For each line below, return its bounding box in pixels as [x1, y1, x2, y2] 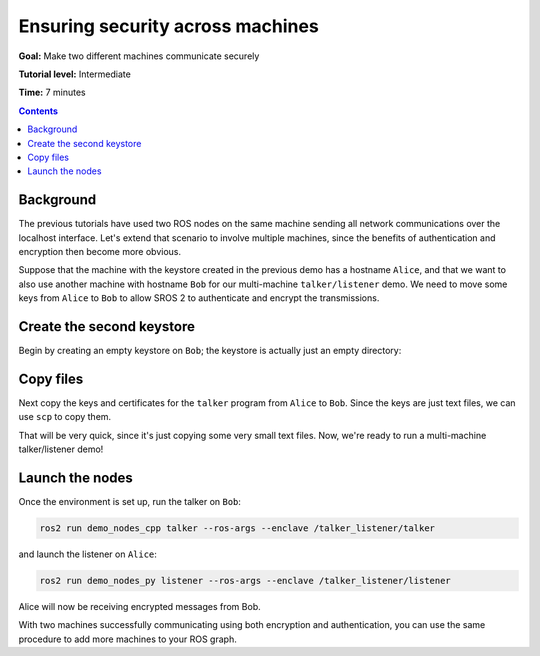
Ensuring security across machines [18, 15, 319, 37]
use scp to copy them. [18, 411, 112, 423]
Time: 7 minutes [18, 86, 86, 99]
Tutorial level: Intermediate [18, 68, 132, 80]
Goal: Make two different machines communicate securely [18, 50, 260, 62]
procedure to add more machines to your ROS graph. [18, 633, 237, 645]
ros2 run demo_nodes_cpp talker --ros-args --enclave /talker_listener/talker [39, 523, 435, 534]
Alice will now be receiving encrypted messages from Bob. [18, 600, 261, 612]
